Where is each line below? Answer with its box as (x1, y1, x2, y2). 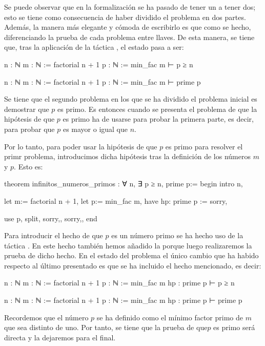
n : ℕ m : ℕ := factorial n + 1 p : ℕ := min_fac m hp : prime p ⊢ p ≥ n (4, 277, 235, 288)
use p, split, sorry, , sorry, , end (4, 213, 97, 223)
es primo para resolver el (165, 141, 243, 151)
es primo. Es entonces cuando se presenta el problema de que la (57, 103, 257, 114)
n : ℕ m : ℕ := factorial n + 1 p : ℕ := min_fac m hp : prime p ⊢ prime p (4, 295, 242, 305)
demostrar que (4, 103, 49, 114)
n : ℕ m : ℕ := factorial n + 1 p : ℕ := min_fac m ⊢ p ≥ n (4, 59, 193, 69)
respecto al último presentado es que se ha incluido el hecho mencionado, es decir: (4, 260, 261, 271)
